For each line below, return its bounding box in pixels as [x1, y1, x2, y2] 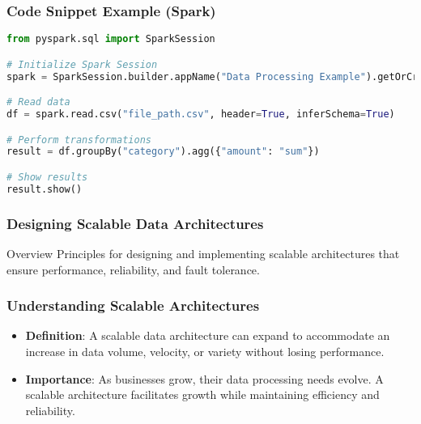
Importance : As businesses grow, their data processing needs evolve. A [25, 370, 384, 387]
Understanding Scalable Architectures [6, 295, 260, 316]
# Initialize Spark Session [6, 58, 158, 70]
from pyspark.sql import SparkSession [6, 33, 215, 45]
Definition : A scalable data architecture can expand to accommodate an [25, 327, 390, 344]
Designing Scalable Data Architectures [6, 213, 264, 233]
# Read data [6, 96, 70, 108]
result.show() [6, 183, 83, 195]
